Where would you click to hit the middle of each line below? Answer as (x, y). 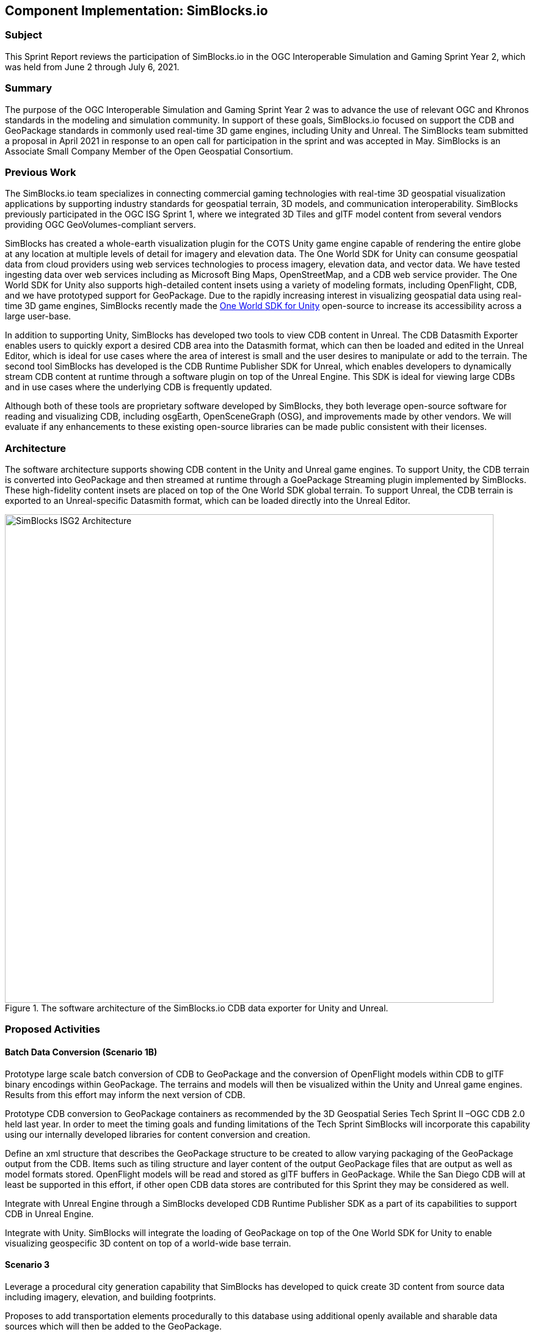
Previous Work (41, 172)
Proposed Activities (53, 1029)
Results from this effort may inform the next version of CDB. (125, 1094)
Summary (29, 88)
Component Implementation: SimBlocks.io (136, 11)
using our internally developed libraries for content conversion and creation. (158, 1134)
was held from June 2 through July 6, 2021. (92, 67)
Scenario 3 (27, 1265)
